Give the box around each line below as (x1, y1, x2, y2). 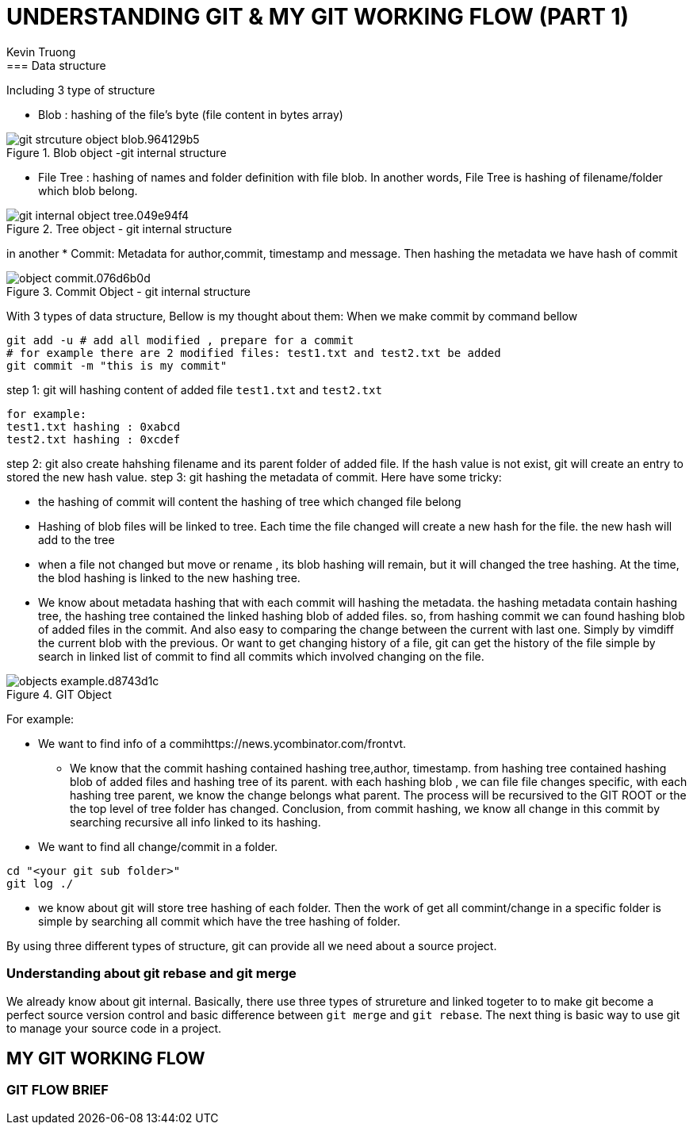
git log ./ (6, 876, 74, 890)
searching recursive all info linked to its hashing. (70, 815, 321, 829)
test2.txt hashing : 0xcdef (6, 432, 181, 446)
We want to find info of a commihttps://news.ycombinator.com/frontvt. (38, 736, 407, 750)
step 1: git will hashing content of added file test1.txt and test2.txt (6, 382, 382, 397)
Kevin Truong (6, 44, 76, 59)
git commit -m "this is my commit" (6, 358, 228, 372)
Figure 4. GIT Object (6, 687, 112, 701)
